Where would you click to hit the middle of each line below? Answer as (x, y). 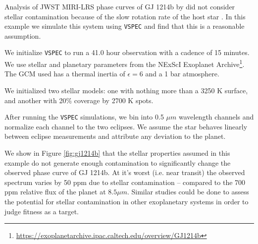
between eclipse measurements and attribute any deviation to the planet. (115, 136)
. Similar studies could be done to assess (188, 192)
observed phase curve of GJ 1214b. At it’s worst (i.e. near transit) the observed (125, 172)
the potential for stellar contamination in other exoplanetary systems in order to (127, 201)
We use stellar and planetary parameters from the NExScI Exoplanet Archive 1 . (125, 63)
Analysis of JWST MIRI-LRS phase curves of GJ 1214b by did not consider (120, 6)
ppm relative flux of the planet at (55, 192)
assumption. (23, 35)
